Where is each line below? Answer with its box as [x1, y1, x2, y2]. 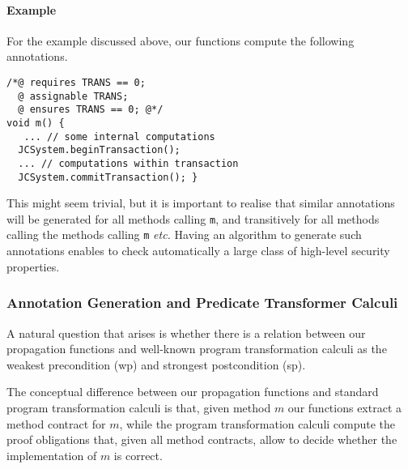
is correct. [113, 446, 163, 463]
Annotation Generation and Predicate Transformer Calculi [6, 292, 398, 313]
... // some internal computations [23, 130, 215, 143]
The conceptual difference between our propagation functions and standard [6, 383, 379, 400]
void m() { [6, 117, 65, 129]
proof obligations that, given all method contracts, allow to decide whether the [6, 431, 397, 448]
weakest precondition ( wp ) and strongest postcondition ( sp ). [6, 356, 306, 373]
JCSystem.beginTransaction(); [18, 144, 181, 156]
